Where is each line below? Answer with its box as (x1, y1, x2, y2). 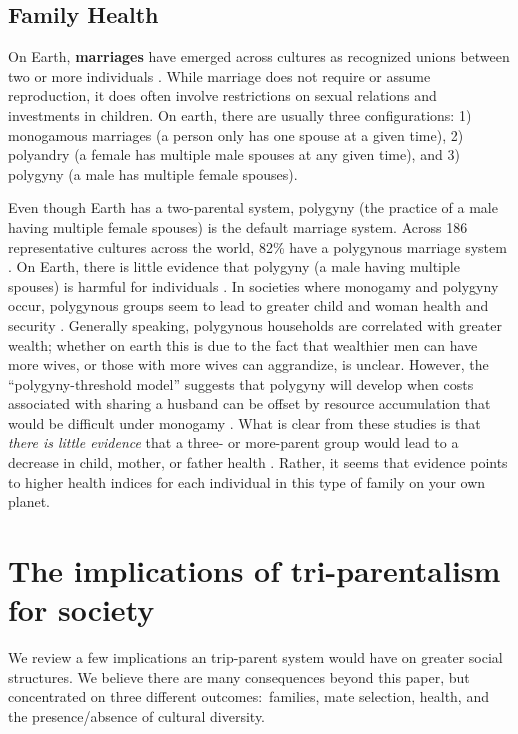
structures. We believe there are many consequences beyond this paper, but (8, 666, 470, 687)
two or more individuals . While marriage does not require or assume (8, 65, 431, 86)
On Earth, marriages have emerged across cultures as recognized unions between (8, 46, 510, 67)
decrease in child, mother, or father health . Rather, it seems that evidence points (8, 452, 508, 473)
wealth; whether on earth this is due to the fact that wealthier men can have (8, 334, 478, 355)
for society (8, 589, 155, 630)
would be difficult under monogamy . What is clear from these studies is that (8, 412, 481, 433)
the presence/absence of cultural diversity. (8, 705, 266, 726)
